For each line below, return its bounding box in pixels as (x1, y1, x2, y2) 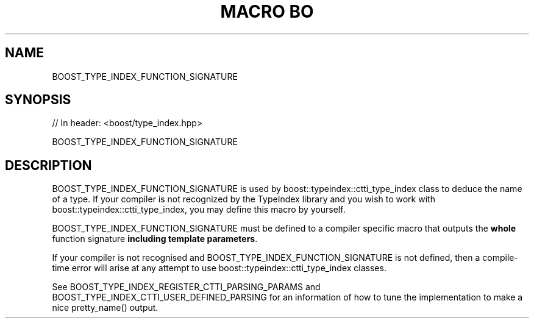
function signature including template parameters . (52, 233, 258, 244)
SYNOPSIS (5, 92, 71, 108)
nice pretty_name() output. (52, 302, 158, 313)
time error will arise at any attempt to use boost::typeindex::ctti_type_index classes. (52, 263, 386, 274)
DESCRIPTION (5, 157, 92, 173)
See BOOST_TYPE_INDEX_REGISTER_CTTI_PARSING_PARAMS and (52, 282, 321, 293)
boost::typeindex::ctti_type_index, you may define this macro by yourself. (52, 204, 346, 215)
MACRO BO (220, 1, 314, 22)
